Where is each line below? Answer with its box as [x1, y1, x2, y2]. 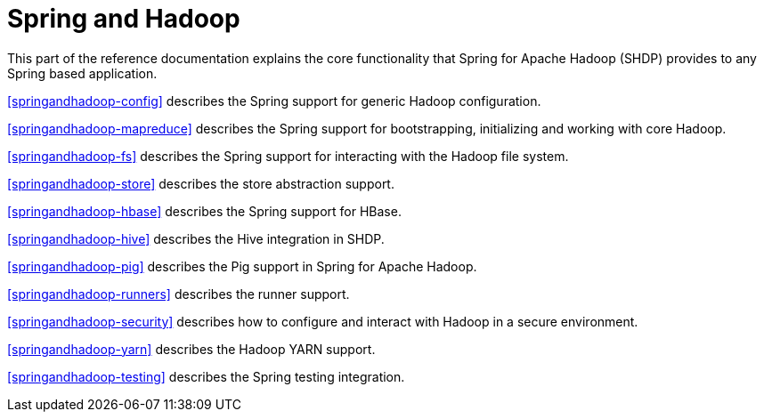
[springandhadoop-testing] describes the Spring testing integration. [7, 368, 405, 384]
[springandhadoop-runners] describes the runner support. [7, 286, 350, 302]
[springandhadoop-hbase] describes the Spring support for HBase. [7, 203, 402, 219]
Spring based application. [7, 65, 158, 81]
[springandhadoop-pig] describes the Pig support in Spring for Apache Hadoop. [7, 258, 477, 274]
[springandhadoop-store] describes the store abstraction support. [7, 175, 394, 191]
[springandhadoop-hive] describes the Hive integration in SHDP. [7, 230, 385, 246]
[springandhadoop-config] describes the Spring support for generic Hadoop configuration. [7, 93, 541, 109]
